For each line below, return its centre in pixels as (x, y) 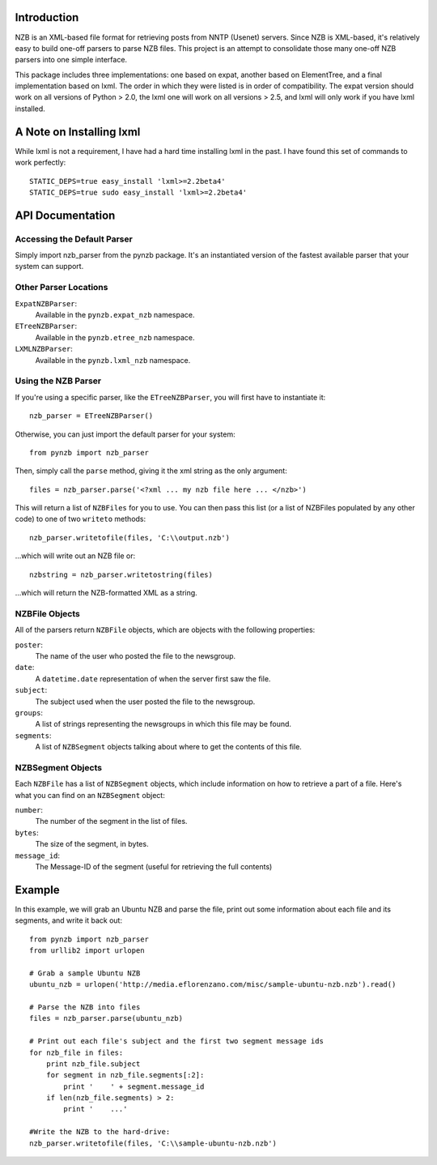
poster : (29, 645)
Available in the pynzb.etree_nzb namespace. (115, 337)
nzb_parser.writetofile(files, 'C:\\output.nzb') (130, 538)
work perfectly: (40, 163)
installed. (30, 109)
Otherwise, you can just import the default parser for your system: (125, 434)
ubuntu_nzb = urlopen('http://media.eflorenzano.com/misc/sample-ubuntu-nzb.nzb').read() (213, 985)
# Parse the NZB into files (85, 1007)
